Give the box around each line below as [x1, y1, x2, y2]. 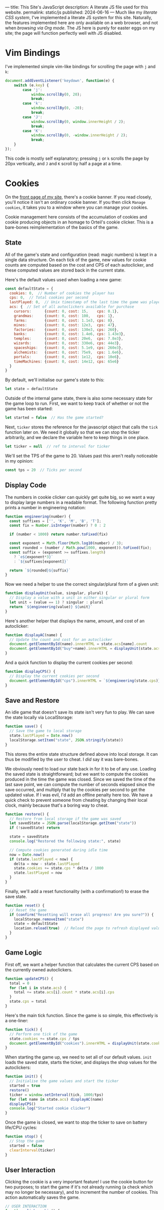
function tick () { [5, 1027, 42, 1032]
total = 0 [9, 981, 29, 986]
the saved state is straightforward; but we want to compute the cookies [5, 771, 148, 777]
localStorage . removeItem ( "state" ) [14, 916, 84, 922]
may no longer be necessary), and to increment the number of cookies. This [5, 1189, 158, 1195]
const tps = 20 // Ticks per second [5, 468, 82, 472]
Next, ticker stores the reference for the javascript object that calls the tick [5, 424, 158, 430]
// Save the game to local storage [9, 729, 82, 734]
